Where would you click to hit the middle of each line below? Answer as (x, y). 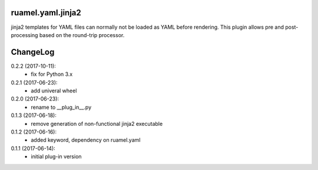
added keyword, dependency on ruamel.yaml (86, 140)
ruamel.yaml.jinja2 (46, 13)
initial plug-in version (56, 156)
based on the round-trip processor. (82, 35)
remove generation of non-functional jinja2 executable (97, 124)
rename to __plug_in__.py (61, 107)
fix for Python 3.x (52, 74)
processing (24, 35)
